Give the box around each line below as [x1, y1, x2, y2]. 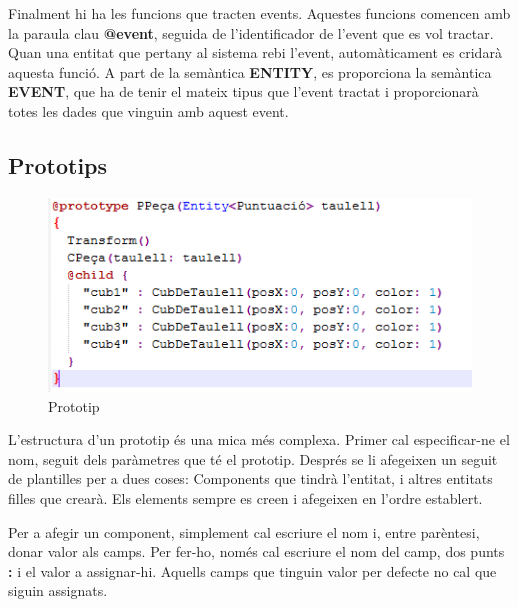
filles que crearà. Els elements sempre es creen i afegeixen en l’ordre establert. [8, 487, 483, 508]
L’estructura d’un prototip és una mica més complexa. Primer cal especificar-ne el [8, 429, 510, 450]
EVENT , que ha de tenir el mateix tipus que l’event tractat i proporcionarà [8, 81, 479, 102]
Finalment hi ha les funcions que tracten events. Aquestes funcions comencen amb [8, 3, 511, 23]
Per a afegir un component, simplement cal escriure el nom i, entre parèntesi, [8, 521, 480, 542]
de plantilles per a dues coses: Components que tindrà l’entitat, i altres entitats [8, 468, 493, 489]
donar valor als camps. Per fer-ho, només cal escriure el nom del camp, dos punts [8, 541, 505, 562]
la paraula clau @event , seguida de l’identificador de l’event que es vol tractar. [8, 22, 494, 43]
